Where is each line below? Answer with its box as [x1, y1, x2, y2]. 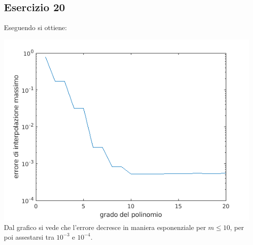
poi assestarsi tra [4, 231, 54, 242]
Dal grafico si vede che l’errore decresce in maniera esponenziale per [4, 222, 206, 232]
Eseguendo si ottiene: [4, 22, 67, 33]
